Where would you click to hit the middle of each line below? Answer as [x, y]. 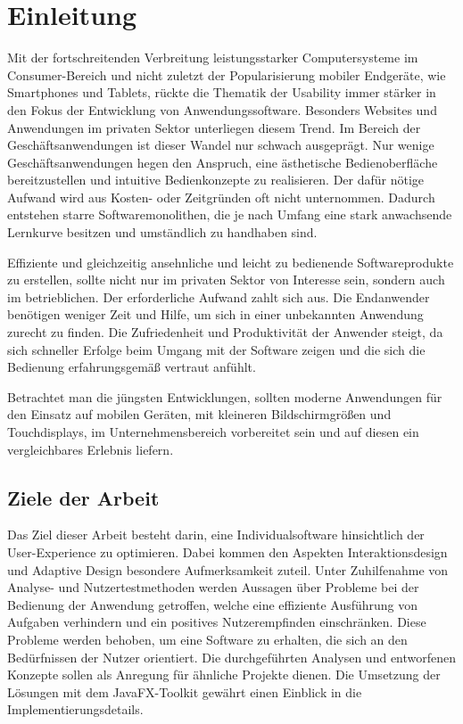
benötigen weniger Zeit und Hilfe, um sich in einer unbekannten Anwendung [215, 314]
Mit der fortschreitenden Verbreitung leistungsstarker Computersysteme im [213, 58]
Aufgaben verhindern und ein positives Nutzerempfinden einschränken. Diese [217, 622]
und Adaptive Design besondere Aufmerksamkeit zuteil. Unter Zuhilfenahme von [228, 569]
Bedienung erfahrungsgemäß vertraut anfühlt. [132, 367]
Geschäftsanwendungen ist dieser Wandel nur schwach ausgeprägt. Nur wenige [221, 145]
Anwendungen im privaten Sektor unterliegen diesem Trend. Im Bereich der [214, 127]
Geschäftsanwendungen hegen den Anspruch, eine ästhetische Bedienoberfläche [223, 162]
